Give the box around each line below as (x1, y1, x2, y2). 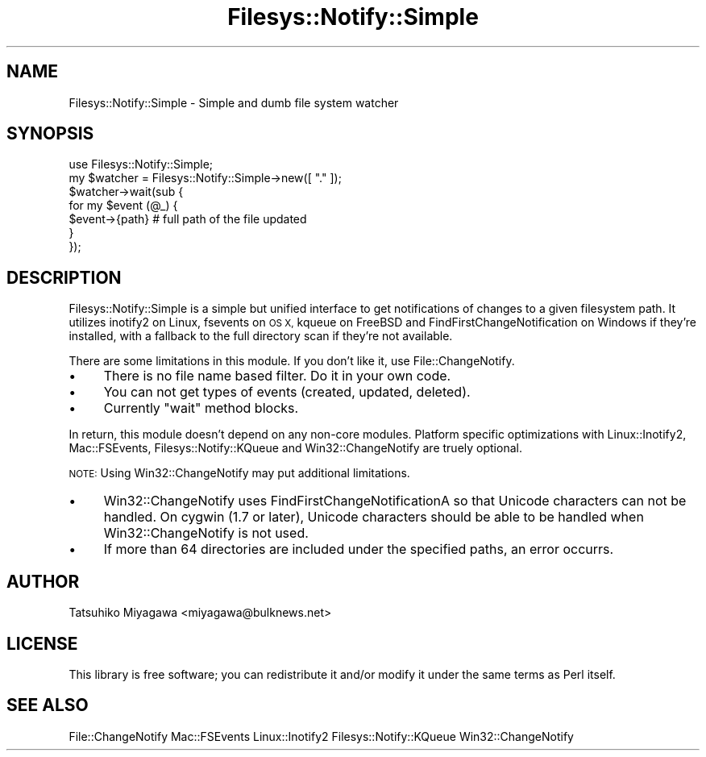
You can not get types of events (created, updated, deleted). (103, 384, 471, 401)
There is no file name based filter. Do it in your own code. (103, 368, 451, 385)
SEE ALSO (6, 695, 89, 716)
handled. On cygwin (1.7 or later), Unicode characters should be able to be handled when (103, 509, 644, 526)
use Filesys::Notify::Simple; (69, 157, 214, 172)
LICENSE (6, 633, 78, 654)
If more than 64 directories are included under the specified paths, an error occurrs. (103, 541, 614, 558)
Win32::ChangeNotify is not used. (103, 525, 309, 542)
